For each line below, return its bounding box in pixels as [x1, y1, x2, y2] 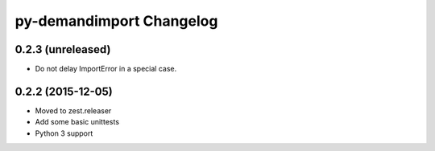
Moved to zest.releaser [35, 105, 112, 116]
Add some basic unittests [35, 117, 120, 127]
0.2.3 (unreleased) [14, 43, 111, 56]
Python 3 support [35, 129, 93, 138]
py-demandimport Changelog [14, 12, 218, 30]
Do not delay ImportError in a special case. [35, 64, 177, 74]
